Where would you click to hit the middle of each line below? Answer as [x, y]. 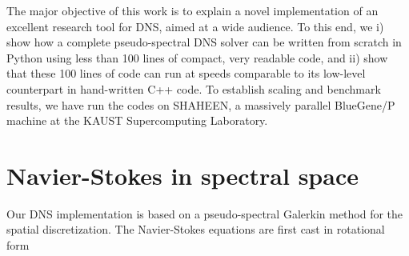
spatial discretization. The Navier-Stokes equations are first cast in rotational [196, 229]
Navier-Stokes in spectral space [182, 175]
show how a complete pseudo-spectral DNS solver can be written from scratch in [204, 42]
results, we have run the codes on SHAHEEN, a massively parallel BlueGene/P [201, 104]
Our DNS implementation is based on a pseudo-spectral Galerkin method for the [205, 213]
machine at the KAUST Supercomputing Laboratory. [137, 120]
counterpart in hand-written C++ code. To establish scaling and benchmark [194, 88]
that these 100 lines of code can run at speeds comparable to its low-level [186, 73]
